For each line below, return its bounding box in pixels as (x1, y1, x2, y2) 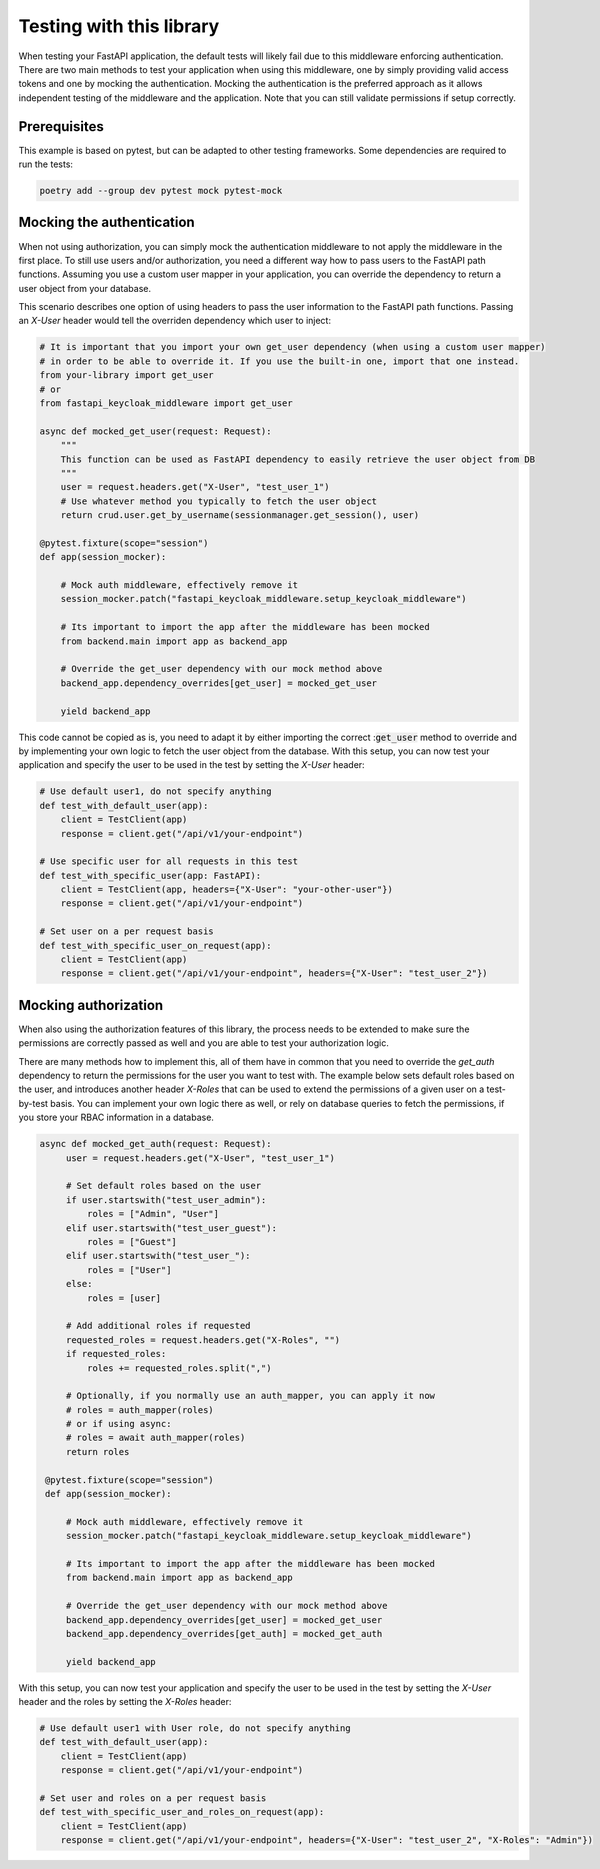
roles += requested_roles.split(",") (86, 1362, 272, 1374)
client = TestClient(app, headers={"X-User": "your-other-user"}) (60, 884, 394, 895)
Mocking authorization (18, 996, 164, 1014)
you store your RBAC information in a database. (18, 1111, 215, 1124)
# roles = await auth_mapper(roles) (65, 1432, 246, 1444)
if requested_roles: (65, 1348, 167, 1360)
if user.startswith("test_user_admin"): (65, 1194, 267, 1205)
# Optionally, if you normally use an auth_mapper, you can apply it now (65, 1390, 435, 1402)
